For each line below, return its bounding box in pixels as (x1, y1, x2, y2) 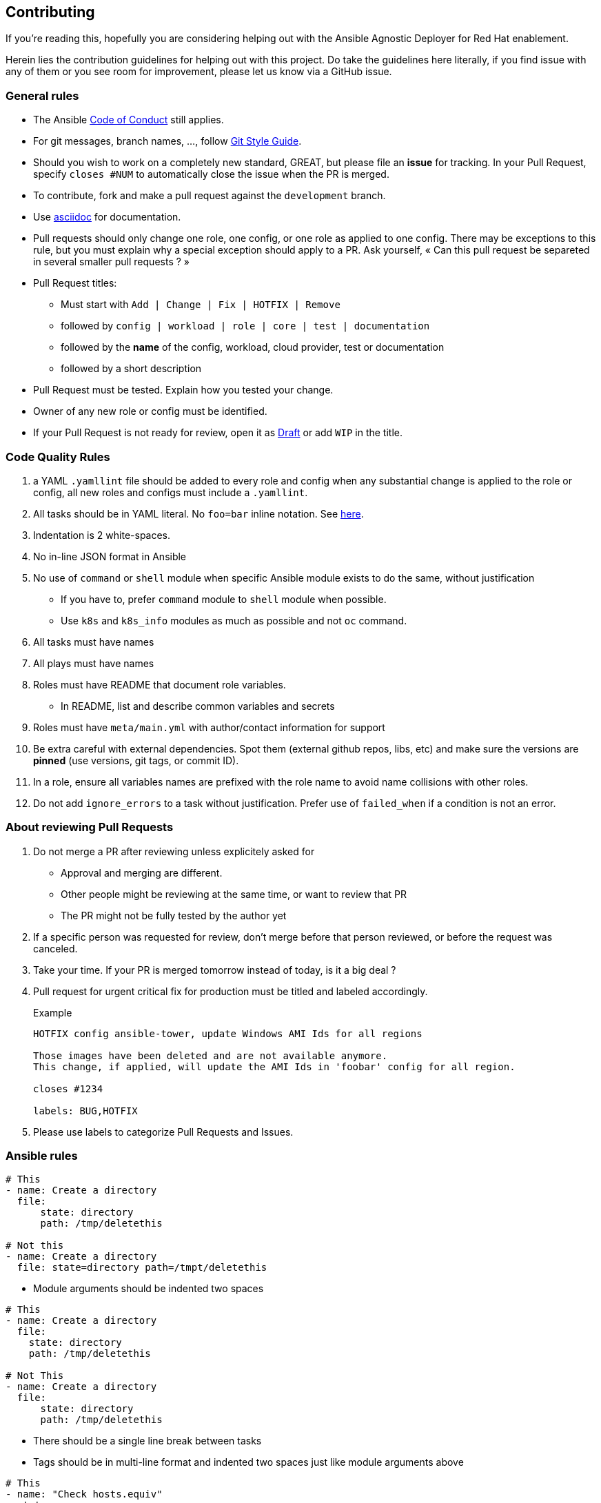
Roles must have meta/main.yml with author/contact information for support (33, 721, 385, 733)
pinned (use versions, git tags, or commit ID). (33, 754, 239, 766)
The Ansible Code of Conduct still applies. (33, 114, 224, 126)
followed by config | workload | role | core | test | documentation (61, 320, 430, 332)
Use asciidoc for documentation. (33, 211, 181, 223)
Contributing (6, 3, 95, 21)
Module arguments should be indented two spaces (33, 1282, 264, 1295)
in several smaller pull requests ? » (33, 256, 190, 268)
